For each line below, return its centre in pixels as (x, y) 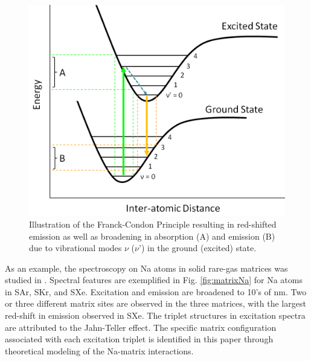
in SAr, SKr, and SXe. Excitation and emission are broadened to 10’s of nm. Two (156, 291)
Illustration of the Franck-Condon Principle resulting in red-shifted (153, 224)
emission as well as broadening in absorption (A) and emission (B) (152, 236)
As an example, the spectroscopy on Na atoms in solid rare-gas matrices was (146, 268)
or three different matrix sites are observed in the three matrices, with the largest (155, 303)
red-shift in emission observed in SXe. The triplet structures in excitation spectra (155, 315)
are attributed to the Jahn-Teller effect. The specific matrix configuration (141, 327)
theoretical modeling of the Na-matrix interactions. (99, 350)
